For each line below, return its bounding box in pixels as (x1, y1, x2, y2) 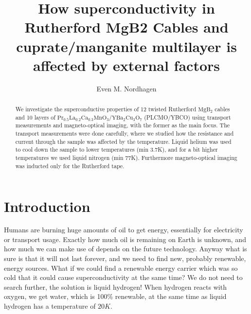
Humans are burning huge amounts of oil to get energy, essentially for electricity (4, 225, 243, 235)
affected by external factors (33, 55, 220, 75)
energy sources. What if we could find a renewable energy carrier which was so (4, 262, 238, 273)
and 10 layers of (15, 113, 55, 121)
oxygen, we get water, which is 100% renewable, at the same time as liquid (4, 291, 227, 301)
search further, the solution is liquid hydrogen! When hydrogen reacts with (4, 281, 227, 292)
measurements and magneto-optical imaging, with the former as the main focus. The (15, 121, 230, 129)
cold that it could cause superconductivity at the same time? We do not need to (4, 272, 243, 282)
